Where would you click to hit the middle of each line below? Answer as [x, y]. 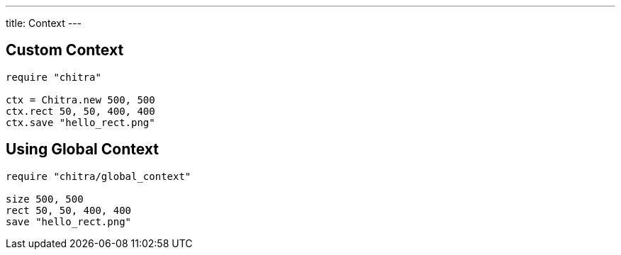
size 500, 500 [45, 199]
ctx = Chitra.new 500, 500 [80, 100]
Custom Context [65, 50]
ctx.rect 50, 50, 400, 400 [80, 111]
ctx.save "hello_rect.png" [80, 122]
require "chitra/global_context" [99, 176]
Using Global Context [82, 149]
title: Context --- [44, 23]
